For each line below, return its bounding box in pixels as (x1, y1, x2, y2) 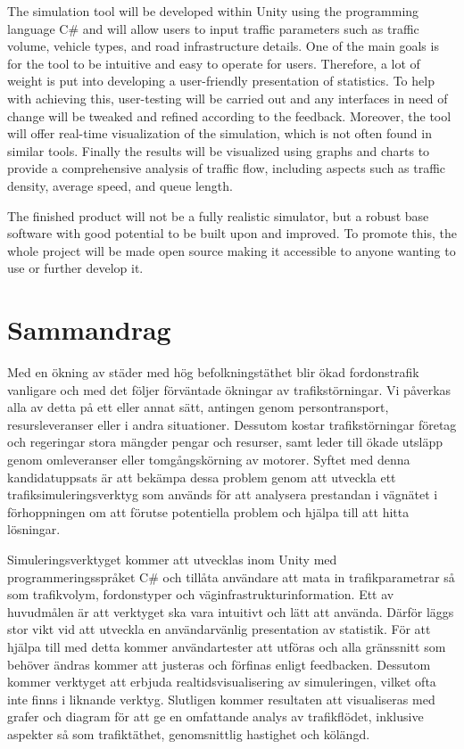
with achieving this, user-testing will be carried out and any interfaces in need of (7, 88, 448, 107)
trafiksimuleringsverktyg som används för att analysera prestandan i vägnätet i (7, 485, 438, 504)
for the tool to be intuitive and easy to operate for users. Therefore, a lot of (7, 53, 420, 72)
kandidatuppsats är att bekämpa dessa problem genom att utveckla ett (7, 467, 396, 486)
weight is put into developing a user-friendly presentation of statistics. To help (7, 71, 435, 90)
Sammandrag (7, 311, 171, 348)
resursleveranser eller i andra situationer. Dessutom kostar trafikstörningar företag (7, 415, 457, 433)
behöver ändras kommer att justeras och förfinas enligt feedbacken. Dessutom (7, 654, 431, 673)
